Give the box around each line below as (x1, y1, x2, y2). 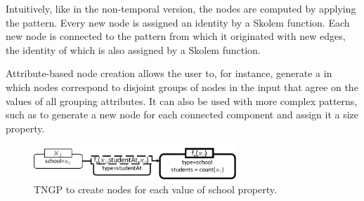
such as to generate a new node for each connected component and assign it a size (6, 107, 359, 122)
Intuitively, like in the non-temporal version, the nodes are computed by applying (6, 1, 356, 15)
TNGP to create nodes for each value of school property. (34, 181, 277, 196)
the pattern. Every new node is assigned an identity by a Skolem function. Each (6, 15, 350, 29)
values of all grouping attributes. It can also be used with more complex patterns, (6, 93, 358, 108)
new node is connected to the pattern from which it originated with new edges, (6, 29, 346, 43)
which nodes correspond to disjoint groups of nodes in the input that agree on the (6, 79, 358, 94)
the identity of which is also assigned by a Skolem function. (6, 42, 261, 57)
